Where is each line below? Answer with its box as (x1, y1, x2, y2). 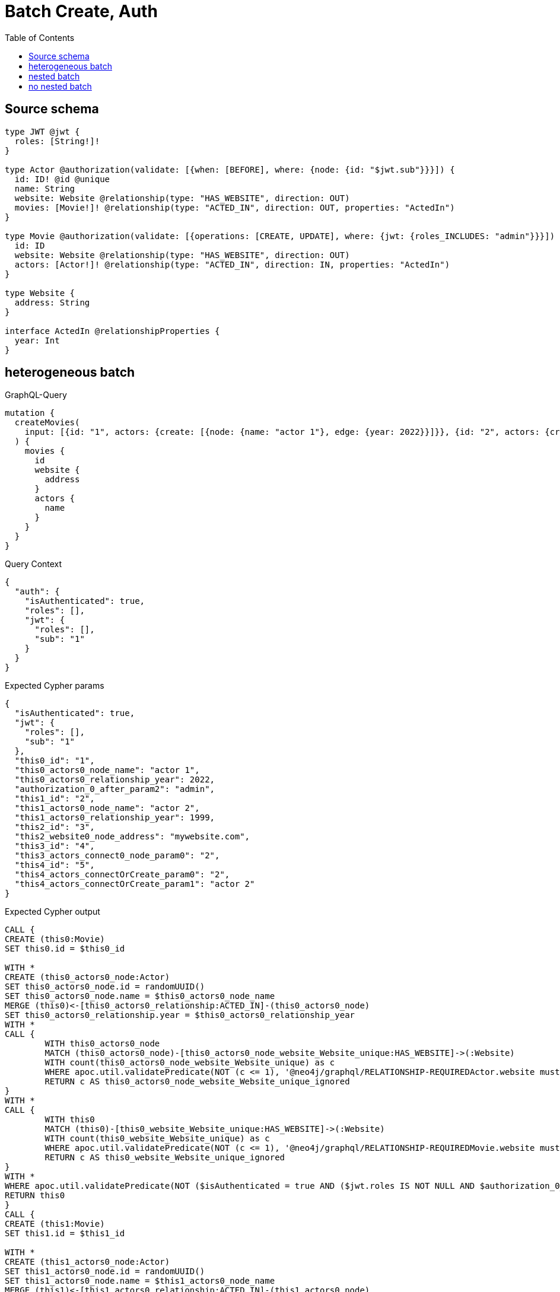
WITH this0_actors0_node (44, 1039, 160, 1049)
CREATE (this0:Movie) (5, 934, 105, 944)
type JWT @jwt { (5, 126, 80, 136)
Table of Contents (5, 32, 75, 43)
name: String (14, 183, 75, 193)
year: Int (14, 335, 60, 345)
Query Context (5, 559, 62, 569)
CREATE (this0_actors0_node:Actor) (5, 972, 170, 982)
